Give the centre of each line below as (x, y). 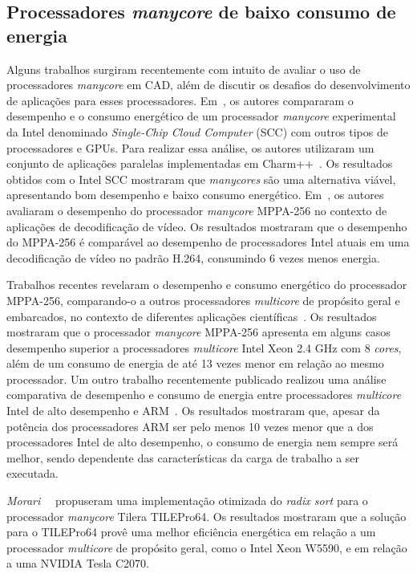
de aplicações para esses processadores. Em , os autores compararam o (180, 100)
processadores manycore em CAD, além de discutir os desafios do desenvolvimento (208, 85)
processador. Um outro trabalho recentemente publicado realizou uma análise (196, 379)
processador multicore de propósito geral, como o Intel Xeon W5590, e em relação (207, 547)
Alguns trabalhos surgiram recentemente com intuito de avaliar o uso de (184, 69)
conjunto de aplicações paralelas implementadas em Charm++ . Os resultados (200, 163)
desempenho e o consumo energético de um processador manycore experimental (201, 116)
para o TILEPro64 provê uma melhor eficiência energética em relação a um (191, 532)
